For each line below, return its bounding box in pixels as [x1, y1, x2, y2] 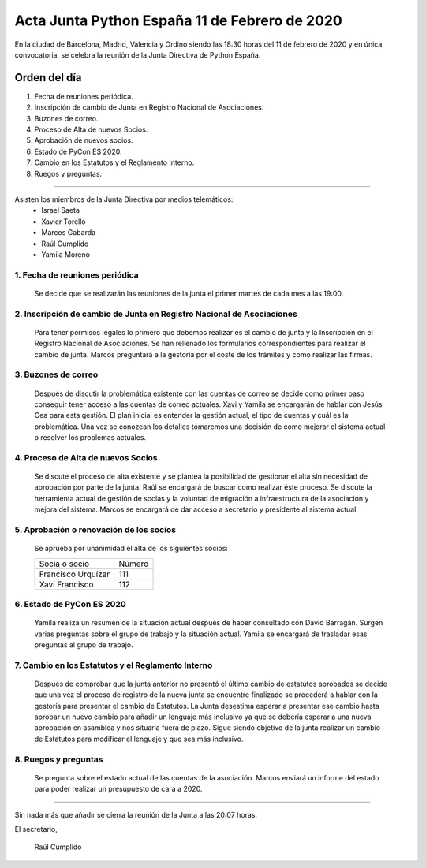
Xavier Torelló [41, 217, 86, 226]
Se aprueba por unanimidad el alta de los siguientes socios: [34, 544, 229, 553]
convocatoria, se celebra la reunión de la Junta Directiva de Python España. [14, 50, 261, 59]
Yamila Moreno [41, 249, 91, 259]
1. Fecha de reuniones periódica [14, 269, 139, 280]
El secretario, [14, 824, 58, 833]
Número [118, 558, 149, 569]
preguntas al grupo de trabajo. [34, 639, 133, 650]
